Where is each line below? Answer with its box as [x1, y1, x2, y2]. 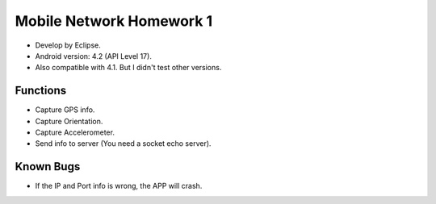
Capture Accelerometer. [35, 127, 115, 137]
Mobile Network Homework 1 [15, 12, 213, 30]
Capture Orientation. [35, 116, 103, 126]
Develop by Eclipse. [35, 40, 101, 50]
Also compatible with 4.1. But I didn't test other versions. [35, 63, 222, 73]
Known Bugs [15, 160, 81, 173]
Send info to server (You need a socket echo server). [35, 139, 212, 148]
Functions [15, 84, 67, 98]
